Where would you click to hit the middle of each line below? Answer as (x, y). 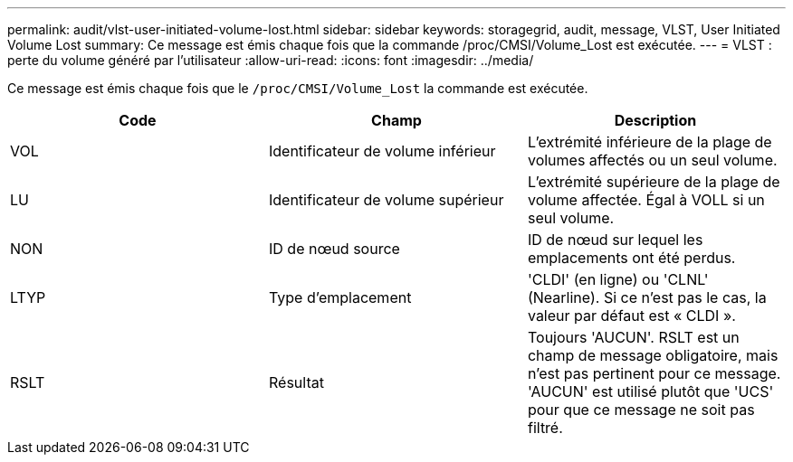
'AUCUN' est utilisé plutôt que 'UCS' (650, 391)
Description (655, 120)
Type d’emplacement (340, 297)
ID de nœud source (334, 249)
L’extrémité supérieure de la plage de (654, 182)
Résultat (296, 382)
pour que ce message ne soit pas (641, 410)
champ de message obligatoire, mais (653, 355)
